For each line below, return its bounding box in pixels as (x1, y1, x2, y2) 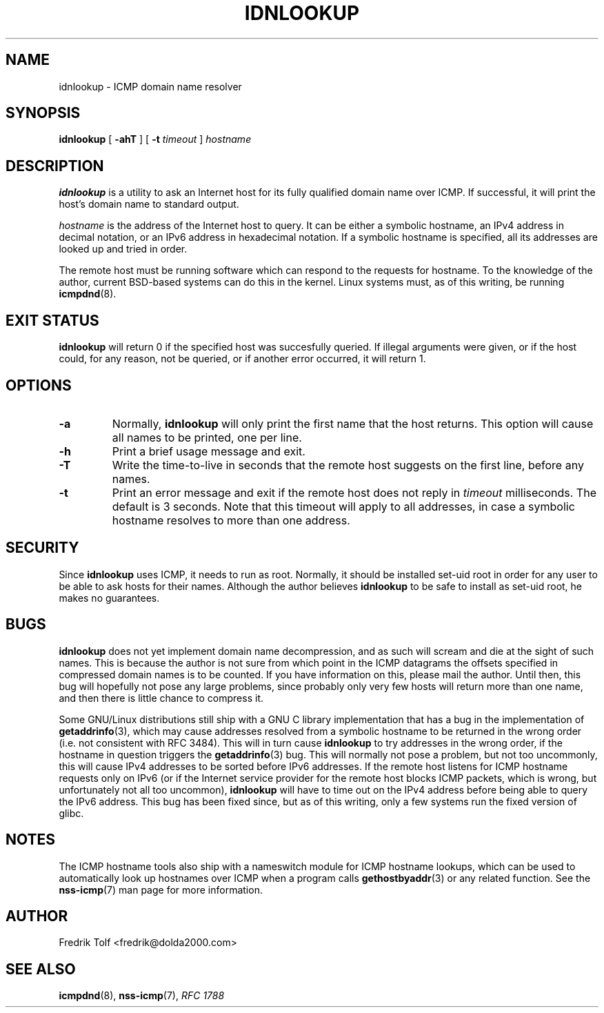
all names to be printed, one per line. (112, 430, 302, 444)
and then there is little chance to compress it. (59, 691, 264, 704)
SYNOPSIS (6, 104, 81, 122)
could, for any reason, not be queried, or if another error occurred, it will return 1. (59, 353, 426, 365)
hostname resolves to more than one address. (112, 513, 350, 527)
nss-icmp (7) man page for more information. (59, 883, 263, 896)
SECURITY (6, 539, 79, 557)
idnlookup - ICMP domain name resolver (59, 80, 242, 92)
